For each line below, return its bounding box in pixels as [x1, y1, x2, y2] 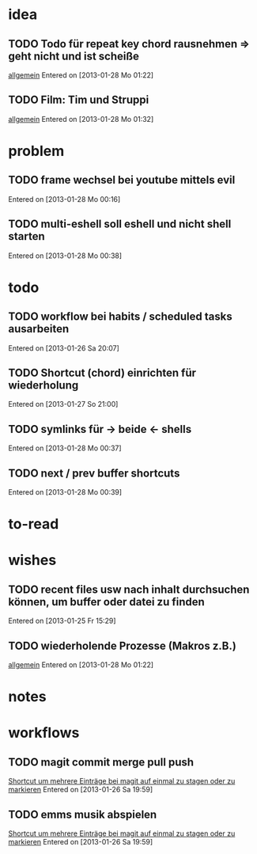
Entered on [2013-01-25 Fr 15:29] [8, 616, 116, 626]
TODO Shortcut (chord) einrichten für [8, 366, 196, 380]
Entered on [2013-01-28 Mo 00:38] [8, 251, 123, 260]
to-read [8, 515, 59, 533]
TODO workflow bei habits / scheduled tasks [8, 310, 232, 324]
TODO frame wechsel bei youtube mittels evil [8, 173, 236, 187]
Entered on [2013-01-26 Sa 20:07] [8, 343, 120, 353]
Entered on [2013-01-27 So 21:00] [8, 400, 119, 409]
